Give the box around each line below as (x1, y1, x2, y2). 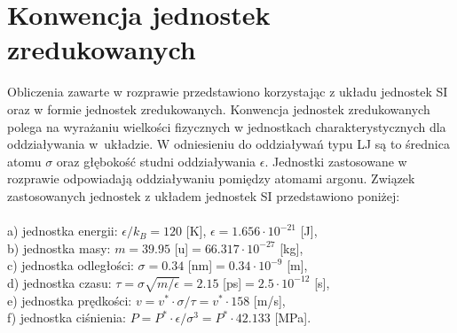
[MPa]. (274, 308, 311, 327)
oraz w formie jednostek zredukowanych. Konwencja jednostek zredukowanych (7, 99, 430, 118)
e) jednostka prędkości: (7, 290, 132, 309)
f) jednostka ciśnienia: (7, 308, 126, 327)
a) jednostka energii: (7, 221, 118, 240)
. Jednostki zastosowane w (264, 151, 407, 170)
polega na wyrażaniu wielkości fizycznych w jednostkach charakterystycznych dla (7, 117, 446, 136)
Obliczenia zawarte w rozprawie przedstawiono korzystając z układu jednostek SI (7, 82, 448, 101)
